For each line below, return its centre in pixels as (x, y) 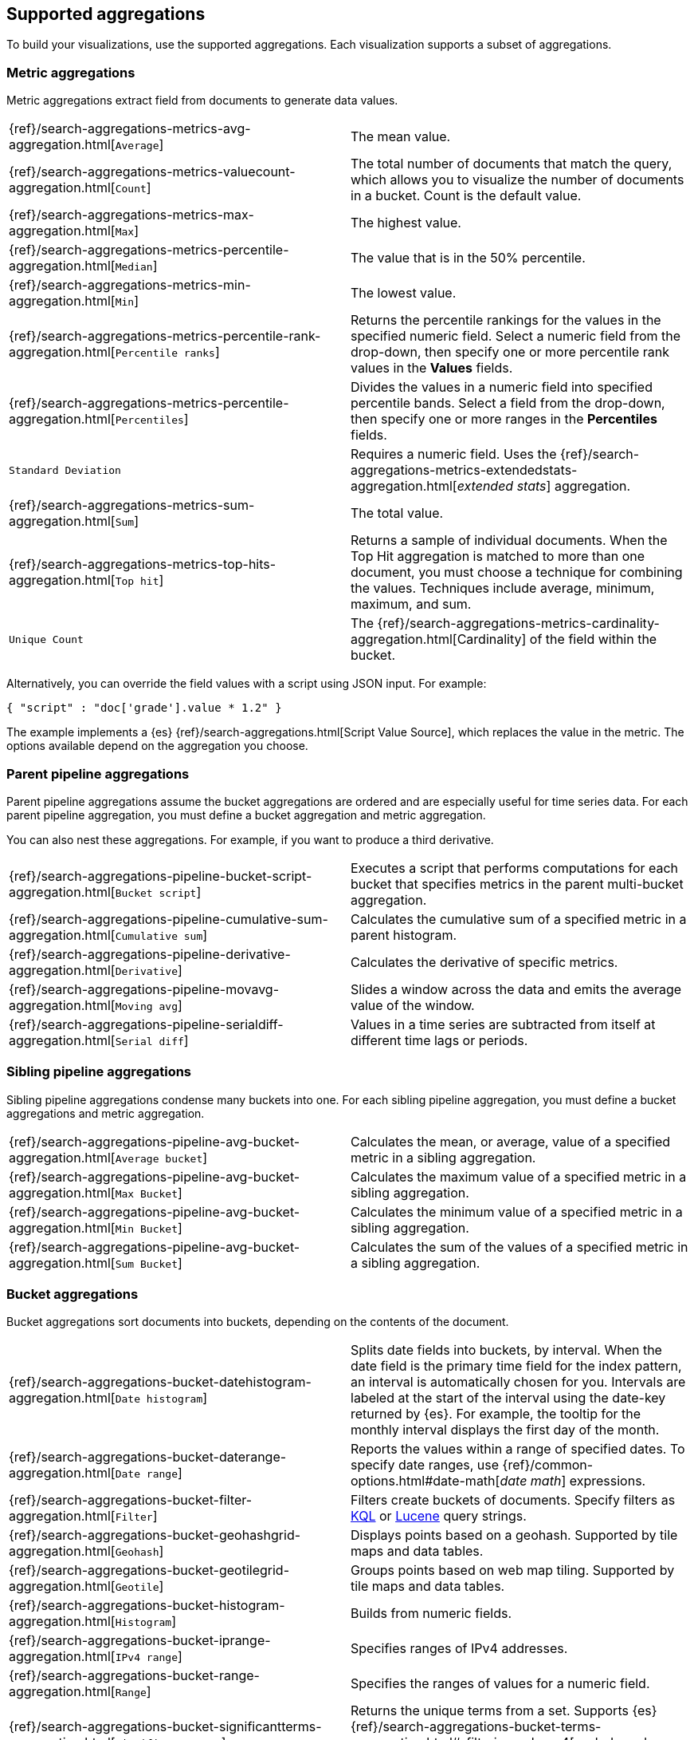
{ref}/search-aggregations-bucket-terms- (476, 1727)
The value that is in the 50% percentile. (468, 258)
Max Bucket (146, 1194)
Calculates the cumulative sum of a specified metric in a (519, 919)
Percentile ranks (165, 353)
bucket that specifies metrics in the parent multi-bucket (517, 884)
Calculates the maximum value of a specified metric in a (519, 1176)
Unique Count (46, 639)
